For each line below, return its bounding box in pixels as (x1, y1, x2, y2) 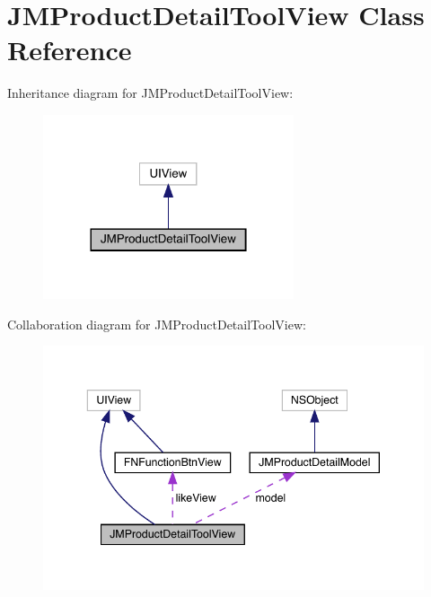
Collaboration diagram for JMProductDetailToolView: (7, 314, 306, 333)
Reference (7, 31, 132, 68)
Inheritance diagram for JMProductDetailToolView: (7, 83, 294, 102)
